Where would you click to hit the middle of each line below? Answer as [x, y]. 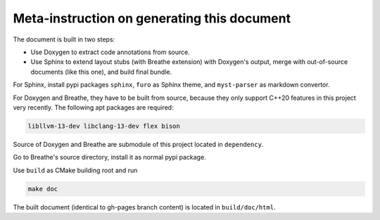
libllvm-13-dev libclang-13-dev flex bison [104, 126]
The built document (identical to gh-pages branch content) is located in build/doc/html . [144, 207]
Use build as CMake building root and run [75, 170]
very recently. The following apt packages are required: [93, 107]
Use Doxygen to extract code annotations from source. [110, 52]
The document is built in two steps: [64, 39]
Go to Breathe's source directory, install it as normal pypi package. [110, 157]
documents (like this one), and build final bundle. [101, 72]
